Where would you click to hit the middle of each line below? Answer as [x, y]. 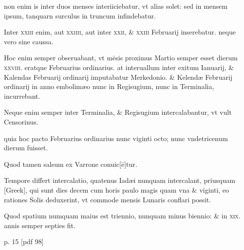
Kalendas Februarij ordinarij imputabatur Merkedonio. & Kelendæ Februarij [118, 77]
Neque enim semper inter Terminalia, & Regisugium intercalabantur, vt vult [118, 112]
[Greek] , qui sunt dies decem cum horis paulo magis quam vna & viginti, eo [117, 189]
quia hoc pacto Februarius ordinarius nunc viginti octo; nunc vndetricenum [116, 138]
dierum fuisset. [26, 148]
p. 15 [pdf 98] [24, 241]
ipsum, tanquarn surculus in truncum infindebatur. [80, 15]
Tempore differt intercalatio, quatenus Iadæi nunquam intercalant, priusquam [120, 180]
